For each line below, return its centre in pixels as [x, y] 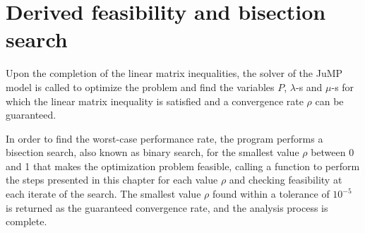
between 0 [333, 152]
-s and [309, 86]
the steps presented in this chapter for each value [112, 180]
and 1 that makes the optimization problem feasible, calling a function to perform [183, 166]
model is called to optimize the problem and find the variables [140, 86]
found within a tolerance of [271, 194]
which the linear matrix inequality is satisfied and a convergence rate [155, 101]
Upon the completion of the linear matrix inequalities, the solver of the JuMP [174, 73]
